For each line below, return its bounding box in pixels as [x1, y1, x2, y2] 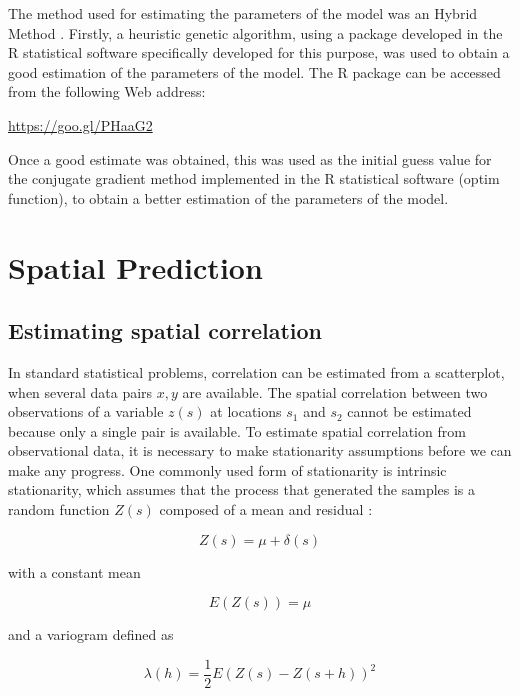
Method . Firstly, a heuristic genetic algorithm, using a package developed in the [8, 22, 503, 43]
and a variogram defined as [8, 624, 174, 645]
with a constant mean [8, 561, 141, 582]
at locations [210, 401, 282, 422]
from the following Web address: [8, 81, 206, 102]
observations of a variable [8, 401, 164, 422]
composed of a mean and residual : [159, 499, 373, 520]
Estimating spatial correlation [8, 315, 323, 346]
